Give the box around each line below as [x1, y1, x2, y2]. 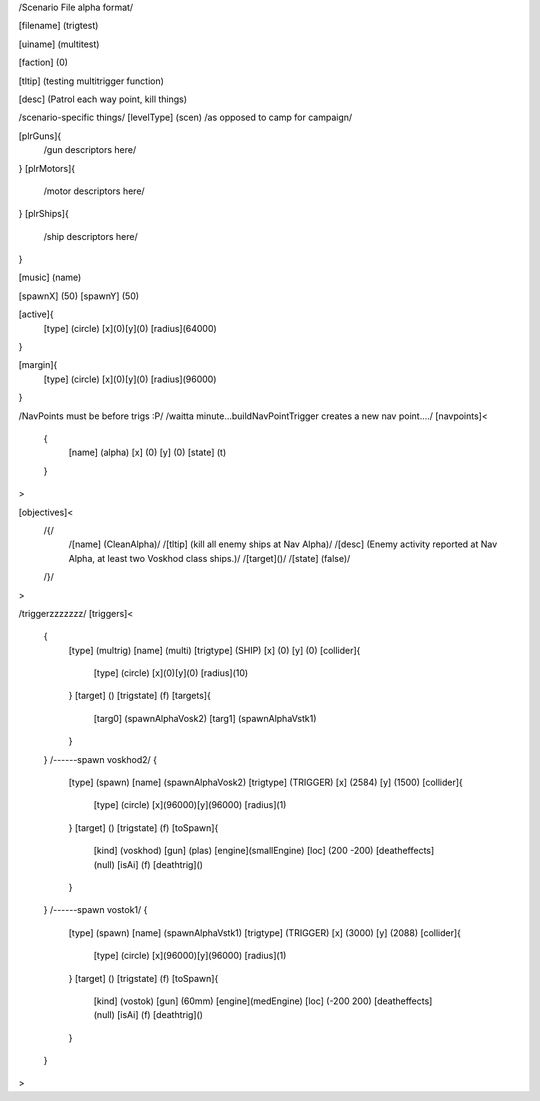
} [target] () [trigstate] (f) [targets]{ [68, 690, 212, 702]
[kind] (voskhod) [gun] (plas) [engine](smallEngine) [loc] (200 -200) [93, 845, 374, 857]
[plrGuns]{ [18, 130, 62, 142]
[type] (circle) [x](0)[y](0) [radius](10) [93, 667, 249, 679]
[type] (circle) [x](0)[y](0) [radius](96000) [43, 373, 217, 385]
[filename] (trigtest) [18, 20, 99, 32]
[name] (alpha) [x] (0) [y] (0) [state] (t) [68, 446, 227, 459]
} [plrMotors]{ [18, 162, 76, 174]
